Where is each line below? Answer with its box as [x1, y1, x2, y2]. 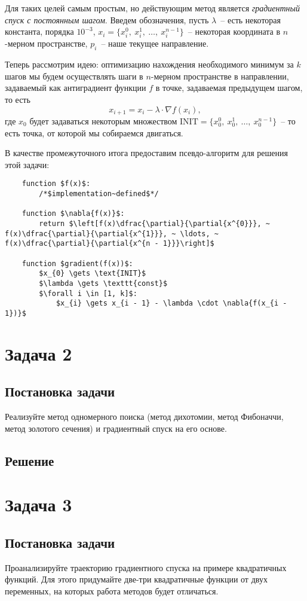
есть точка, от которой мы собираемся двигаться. [5, 126, 183, 139]
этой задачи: [5, 158, 50, 170]
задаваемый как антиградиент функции [5, 81, 146, 94]
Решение [5, 451, 54, 469]
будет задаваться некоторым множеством [29, 114, 177, 127]
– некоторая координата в [188, 25, 281, 38]
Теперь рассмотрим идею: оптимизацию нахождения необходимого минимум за [5, 58, 294, 71]
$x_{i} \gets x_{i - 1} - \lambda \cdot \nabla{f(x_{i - [56, 299, 287, 308]
